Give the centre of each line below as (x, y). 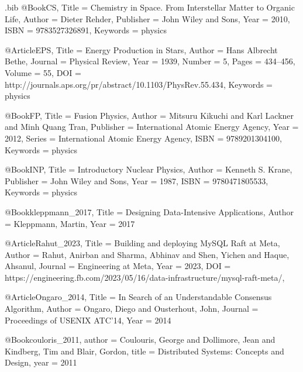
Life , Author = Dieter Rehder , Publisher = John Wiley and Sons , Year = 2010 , (147, 18)
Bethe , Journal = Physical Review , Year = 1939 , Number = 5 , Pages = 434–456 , (150, 61)
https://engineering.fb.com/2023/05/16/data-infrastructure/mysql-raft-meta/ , (145, 277)
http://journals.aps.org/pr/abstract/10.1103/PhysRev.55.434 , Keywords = (139, 84)
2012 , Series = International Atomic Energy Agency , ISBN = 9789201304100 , (143, 138)
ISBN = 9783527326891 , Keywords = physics (86, 30)
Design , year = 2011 (41, 362)
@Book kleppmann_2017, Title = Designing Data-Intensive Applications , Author (149, 211)
